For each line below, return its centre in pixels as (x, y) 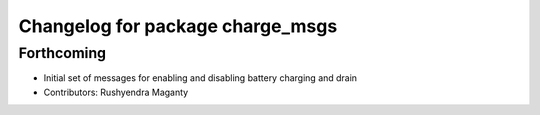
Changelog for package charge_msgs (178, 26)
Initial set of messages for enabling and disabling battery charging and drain (200, 78)
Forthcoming (62, 53)
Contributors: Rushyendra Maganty (116, 92)
